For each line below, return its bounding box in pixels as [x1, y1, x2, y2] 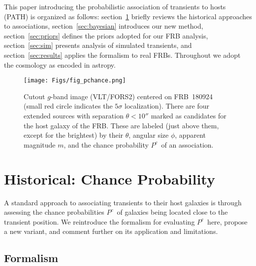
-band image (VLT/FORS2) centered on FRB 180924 [50, 91, 213, 101]
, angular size [128, 130, 169, 140]
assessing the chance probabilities [4, 207, 104, 217]
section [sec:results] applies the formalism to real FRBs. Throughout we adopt [4, 49, 241, 60]
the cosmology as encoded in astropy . [4, 59, 116, 70]
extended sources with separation [24, 111, 124, 120]
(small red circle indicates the [24, 101, 113, 111]
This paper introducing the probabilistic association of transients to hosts [4, 1, 226, 11]
